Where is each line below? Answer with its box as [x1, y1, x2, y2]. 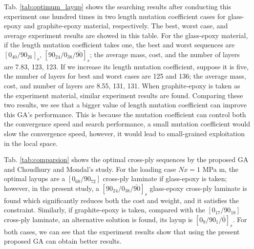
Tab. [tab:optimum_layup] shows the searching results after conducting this [4, 1, 231, 11]
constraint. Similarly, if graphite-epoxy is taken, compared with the [4, 205, 205, 215]
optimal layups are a [4, 173, 65, 184]
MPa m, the [202, 164, 239, 174]
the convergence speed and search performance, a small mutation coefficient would [4, 119, 250, 129]
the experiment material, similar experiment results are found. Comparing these [4, 90, 243, 100]
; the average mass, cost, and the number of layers [89, 49, 240, 59]
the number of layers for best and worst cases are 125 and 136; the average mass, [4, 71, 246, 81]
